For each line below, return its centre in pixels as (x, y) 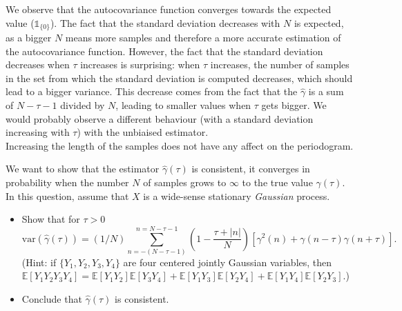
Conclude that (52, 299)
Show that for (51, 219)
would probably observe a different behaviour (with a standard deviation (160, 118)
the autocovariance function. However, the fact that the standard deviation (164, 51)
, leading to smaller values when (183, 105)
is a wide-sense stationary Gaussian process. (237, 195)
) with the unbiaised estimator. (143, 132)
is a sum (326, 91)
